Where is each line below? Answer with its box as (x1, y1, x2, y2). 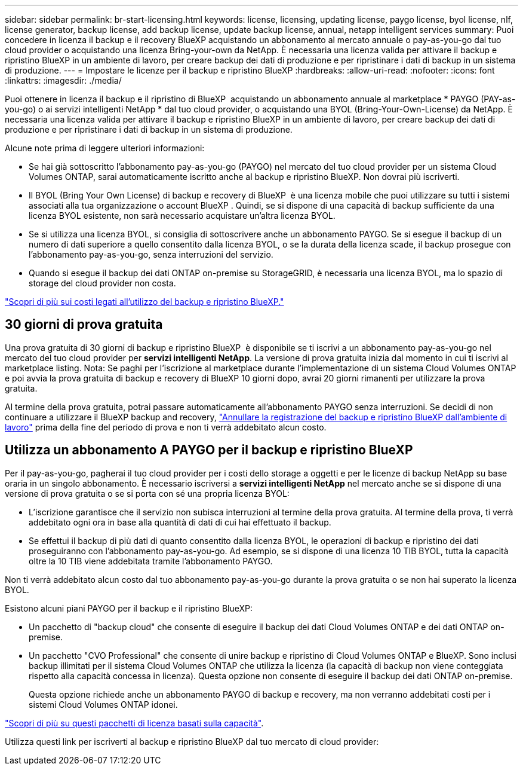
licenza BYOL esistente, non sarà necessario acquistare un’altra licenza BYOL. (29, 210, 336, 221)
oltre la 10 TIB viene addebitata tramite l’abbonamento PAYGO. (29, 555, 273, 566)
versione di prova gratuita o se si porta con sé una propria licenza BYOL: (5, 488, 290, 499)
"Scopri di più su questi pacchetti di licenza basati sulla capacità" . (5, 717, 264, 728)
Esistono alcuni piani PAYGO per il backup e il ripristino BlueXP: (5, 603, 253, 613)
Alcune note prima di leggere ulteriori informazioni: (5, 143, 205, 153)
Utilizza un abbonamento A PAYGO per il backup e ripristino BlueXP (5, 442, 413, 458)
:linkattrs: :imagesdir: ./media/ (5, 75, 122, 85)
